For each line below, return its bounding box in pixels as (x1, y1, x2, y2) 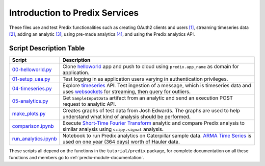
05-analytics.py (12, 97, 49, 104)
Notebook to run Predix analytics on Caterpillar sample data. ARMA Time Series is (62, 132, 252, 139)
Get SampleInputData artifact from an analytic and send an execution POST (62, 95, 233, 101)
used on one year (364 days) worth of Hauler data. (62, 138, 180, 145)
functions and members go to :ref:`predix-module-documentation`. (9, 155, 144, 161)
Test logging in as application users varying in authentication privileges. (62, 75, 228, 82)
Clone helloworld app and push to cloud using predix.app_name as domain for (62, 63, 239, 70)
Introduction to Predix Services (9, 7, 139, 18)
